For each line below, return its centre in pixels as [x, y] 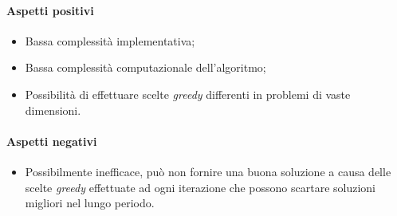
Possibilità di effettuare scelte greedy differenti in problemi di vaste [188, 94]
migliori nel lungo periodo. [90, 203]
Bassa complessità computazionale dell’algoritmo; [145, 67]
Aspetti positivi [50, 10]
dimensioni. [53, 110]
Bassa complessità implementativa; [110, 40]
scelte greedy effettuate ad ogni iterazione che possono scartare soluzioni [200, 187]
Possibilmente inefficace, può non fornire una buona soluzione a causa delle [208, 171]
